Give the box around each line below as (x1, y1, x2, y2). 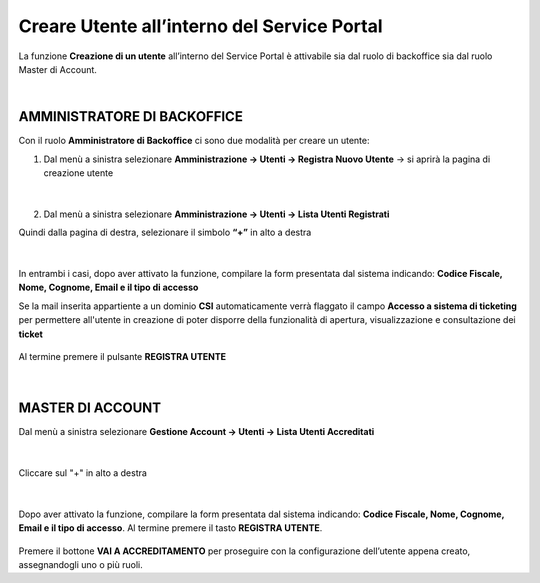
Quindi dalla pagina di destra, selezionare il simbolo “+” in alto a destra (18, 226, 312, 239)
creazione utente (43, 167, 114, 179)
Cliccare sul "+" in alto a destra (18, 467, 147, 479)
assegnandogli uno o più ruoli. (18, 558, 144, 570)
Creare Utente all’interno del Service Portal (18, 15, 384, 37)
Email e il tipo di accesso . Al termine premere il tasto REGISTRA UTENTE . (18, 522, 323, 534)
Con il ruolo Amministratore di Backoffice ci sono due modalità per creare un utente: (18, 135, 370, 147)
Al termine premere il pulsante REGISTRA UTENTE (18, 350, 227, 362)
